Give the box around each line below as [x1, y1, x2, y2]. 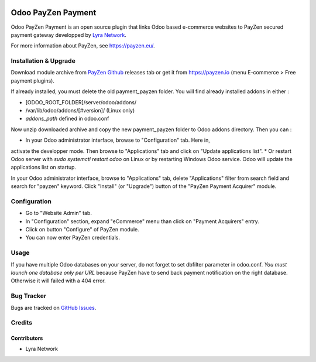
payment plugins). [11, 77, 55, 84]
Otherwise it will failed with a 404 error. [11, 277, 107, 284]
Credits [11, 319, 32, 327]
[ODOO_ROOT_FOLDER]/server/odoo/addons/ [25, 98, 137, 105]
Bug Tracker [11, 292, 47, 300]
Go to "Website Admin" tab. [25, 210, 92, 217]
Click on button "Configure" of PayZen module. [25, 226, 140, 233]
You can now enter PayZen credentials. [25, 234, 120, 241]
